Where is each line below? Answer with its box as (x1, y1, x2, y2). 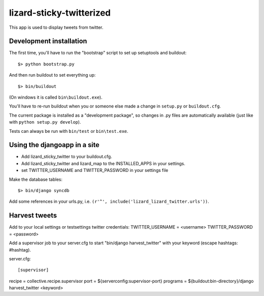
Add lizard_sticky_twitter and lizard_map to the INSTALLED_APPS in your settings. (21, 160, 186, 166)
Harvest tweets (9, 211, 57, 220)
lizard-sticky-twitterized (9, 7, 111, 18)
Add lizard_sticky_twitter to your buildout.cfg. (21, 154, 112, 160)
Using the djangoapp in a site (9, 141, 100, 149)
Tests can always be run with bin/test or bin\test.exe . (9, 128, 129, 134)
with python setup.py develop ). (9, 119, 81, 125)
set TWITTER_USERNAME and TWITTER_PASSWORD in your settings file (21, 168, 169, 173)
